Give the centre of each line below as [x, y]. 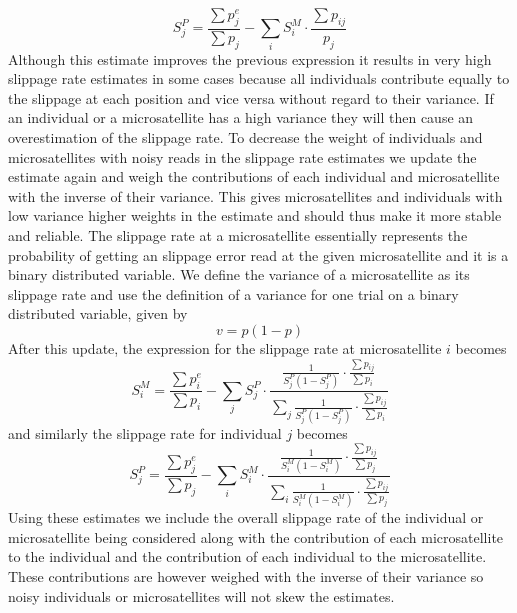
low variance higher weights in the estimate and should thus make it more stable [255, 215]
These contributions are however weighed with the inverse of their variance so [246, 575]
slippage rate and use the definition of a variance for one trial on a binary [233, 293]
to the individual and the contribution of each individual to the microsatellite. [247, 556]
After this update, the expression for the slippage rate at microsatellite [225, 347]
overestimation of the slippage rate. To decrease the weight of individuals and [245, 137]
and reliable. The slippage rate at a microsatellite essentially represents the [238, 234]
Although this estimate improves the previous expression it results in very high [250, 58]
